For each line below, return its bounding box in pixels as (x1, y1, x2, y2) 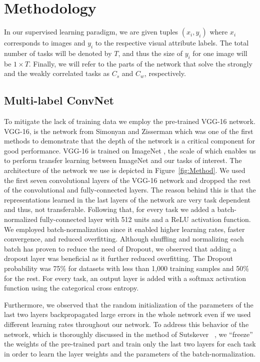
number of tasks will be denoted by (4, 47, 112, 58)
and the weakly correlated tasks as (4, 68, 110, 78)
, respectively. (144, 68, 186, 78)
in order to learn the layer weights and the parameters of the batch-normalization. (4, 348, 256, 358)
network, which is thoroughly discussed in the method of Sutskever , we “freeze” (4, 328, 253, 339)
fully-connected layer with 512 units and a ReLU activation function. (39, 214, 251, 224)
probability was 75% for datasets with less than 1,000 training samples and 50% (4, 263, 249, 273)
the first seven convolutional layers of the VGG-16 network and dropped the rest (4, 174, 251, 185)
